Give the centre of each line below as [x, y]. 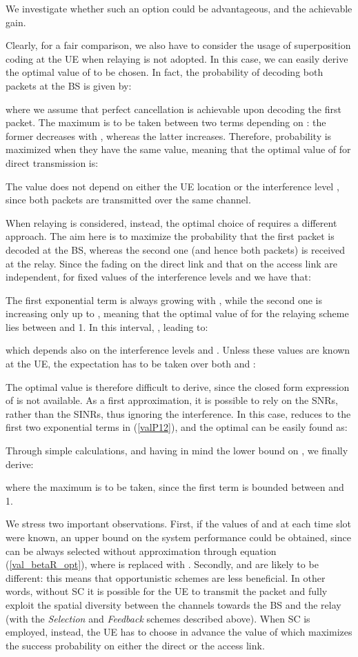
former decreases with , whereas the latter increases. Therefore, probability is [169, 135]
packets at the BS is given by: [69, 85]
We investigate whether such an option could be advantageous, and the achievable [179, 8]
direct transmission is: [52, 162]
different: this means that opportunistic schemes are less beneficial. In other [166, 577]
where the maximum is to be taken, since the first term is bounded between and [175, 487]
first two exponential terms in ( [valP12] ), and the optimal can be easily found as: [177, 427]
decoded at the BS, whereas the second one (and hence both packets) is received [176, 249]
